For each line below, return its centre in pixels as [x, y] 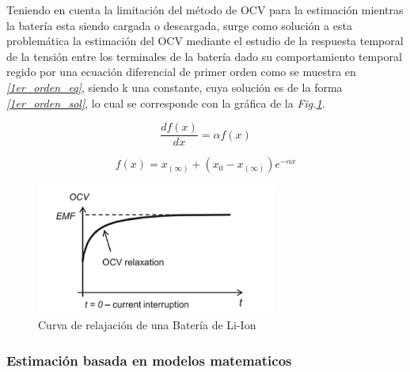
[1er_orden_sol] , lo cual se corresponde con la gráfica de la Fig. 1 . [166, 102]
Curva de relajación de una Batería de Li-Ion [147, 325]
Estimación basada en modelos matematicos [149, 360]
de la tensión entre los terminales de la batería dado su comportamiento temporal [204, 56]
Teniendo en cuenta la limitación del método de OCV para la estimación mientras [205, 9]
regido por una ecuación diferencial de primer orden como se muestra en [181, 72]
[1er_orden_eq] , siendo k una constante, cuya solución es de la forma [175, 87]
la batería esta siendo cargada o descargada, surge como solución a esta [179, 25]
